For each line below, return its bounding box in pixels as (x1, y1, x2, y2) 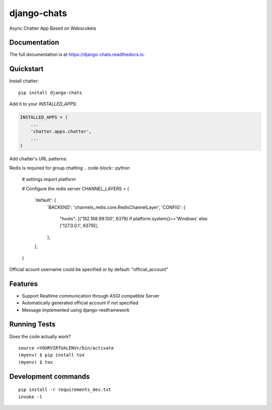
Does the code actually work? (9, 333, 72, 339)
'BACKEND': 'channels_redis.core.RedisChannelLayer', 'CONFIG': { (47, 204, 186, 210)
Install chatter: (9, 78, 39, 84)
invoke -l (18, 394, 42, 399)
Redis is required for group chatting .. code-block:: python (9, 165, 130, 171)
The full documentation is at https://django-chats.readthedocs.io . (9, 51, 145, 57)
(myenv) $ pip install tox (18, 352, 85, 358)
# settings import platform (22, 177, 76, 183)
